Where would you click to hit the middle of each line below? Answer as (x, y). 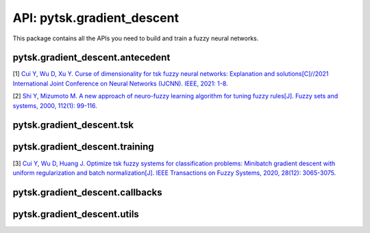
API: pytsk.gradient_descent (96, 18)
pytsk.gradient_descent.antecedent (91, 58)
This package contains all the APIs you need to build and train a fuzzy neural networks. (136, 38)
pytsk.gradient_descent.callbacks (87, 192)
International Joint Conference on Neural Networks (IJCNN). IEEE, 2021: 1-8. (121, 83)
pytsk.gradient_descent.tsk (73, 125)
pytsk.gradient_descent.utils (76, 214)
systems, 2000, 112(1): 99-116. (55, 105)
